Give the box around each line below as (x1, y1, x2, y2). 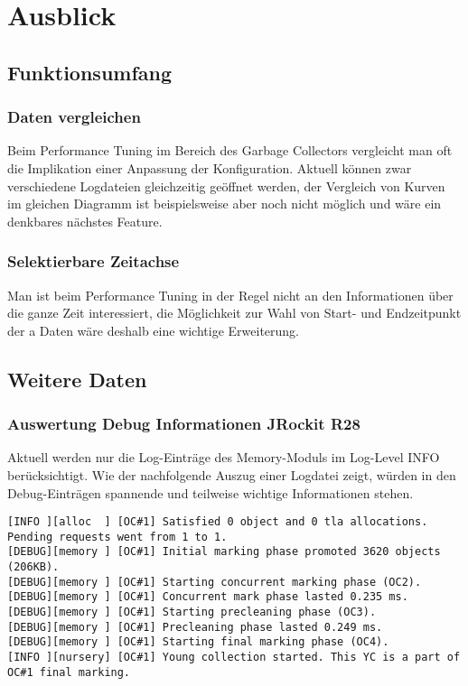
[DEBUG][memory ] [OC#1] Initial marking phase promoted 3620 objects (7, 545, 441, 559)
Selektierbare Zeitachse (7, 250, 180, 273)
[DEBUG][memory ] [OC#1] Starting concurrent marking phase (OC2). (7, 575, 422, 589)
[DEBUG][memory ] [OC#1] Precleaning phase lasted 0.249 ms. (7, 620, 383, 634)
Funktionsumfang (7, 58, 173, 86)
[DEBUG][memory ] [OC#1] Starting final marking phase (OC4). (7, 635, 389, 649)
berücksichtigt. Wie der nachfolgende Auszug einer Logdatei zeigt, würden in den (7, 465, 456, 484)
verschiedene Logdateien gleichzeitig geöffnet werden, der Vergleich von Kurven (7, 176, 445, 195)
